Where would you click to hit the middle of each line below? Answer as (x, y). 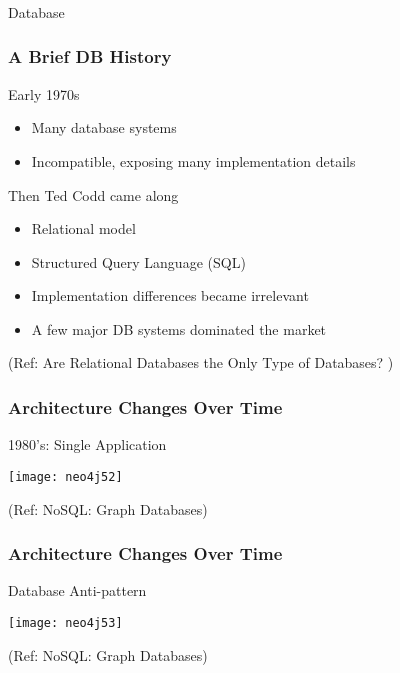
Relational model (83, 228)
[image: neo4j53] (65, 622)
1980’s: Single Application (87, 444)
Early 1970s (44, 93)
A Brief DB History (90, 56)
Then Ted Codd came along (93, 194)
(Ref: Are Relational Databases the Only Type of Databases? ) (201, 362)
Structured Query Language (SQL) (138, 261)
